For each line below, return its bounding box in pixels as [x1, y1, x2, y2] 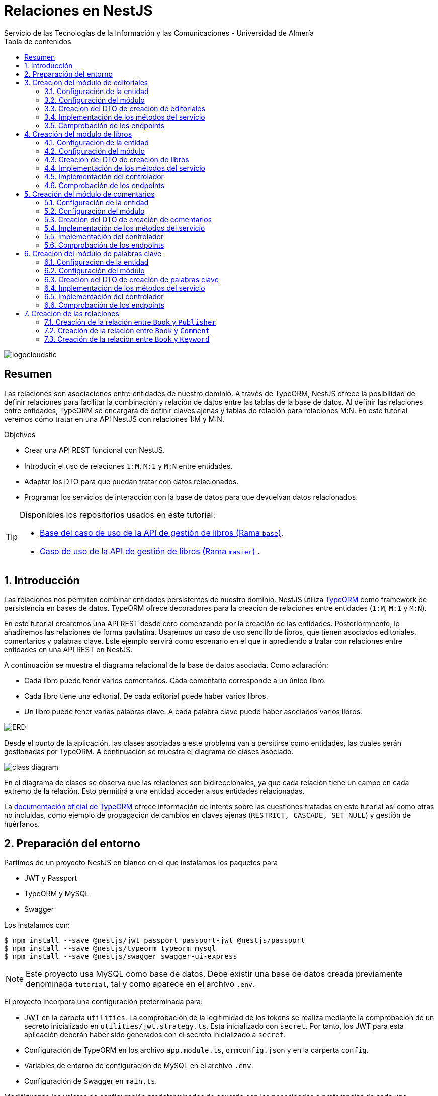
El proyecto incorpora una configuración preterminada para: [4, 997, 203, 1007]
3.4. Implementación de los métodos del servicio [44, 112, 205, 121]
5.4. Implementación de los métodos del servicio [44, 223, 205, 232]
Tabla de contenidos [4, 37, 71, 46]
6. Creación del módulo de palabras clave [24, 249, 162, 258]
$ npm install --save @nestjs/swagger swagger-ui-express [4, 952, 237, 961]
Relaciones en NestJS [4, 2, 153, 19]
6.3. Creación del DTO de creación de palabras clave [44, 275, 219, 284]
